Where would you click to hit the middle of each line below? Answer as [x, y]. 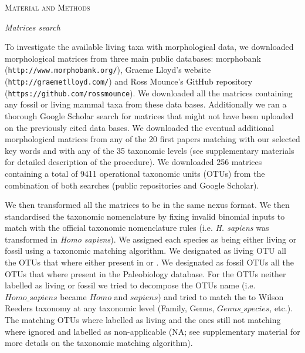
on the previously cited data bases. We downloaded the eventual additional [140, 127]
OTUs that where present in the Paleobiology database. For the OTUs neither [145, 273]
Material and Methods [48, 7]
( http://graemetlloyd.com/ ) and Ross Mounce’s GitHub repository [129, 81]
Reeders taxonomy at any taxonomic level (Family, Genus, [110, 308]
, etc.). [281, 308]
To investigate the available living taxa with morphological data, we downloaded [149, 47]
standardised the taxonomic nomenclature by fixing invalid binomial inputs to [145, 216]
